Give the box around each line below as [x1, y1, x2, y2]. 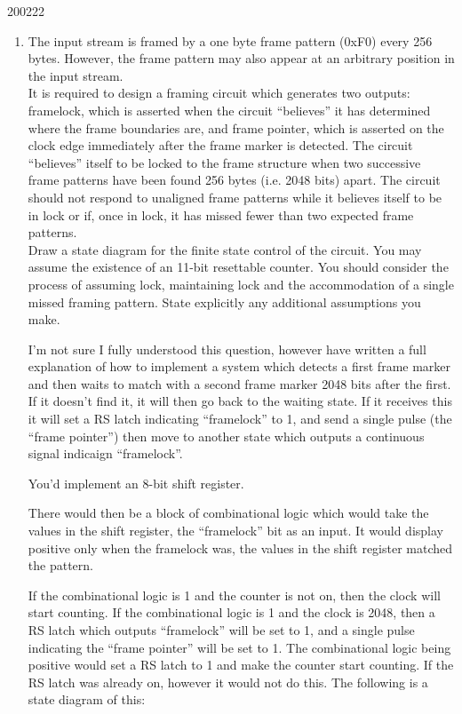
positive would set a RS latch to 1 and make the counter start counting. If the [28, 655, 454, 674]
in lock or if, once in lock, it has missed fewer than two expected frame [28, 205, 414, 224]
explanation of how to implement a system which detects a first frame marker [28, 357, 451, 376]
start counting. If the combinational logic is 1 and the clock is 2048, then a [28, 603, 435, 622]
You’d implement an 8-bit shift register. [28, 473, 244, 492]
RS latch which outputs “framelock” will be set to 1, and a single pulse [28, 621, 415, 639]
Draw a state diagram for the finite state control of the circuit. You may [28, 240, 422, 258]
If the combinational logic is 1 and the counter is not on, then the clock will [28, 585, 441, 604]
